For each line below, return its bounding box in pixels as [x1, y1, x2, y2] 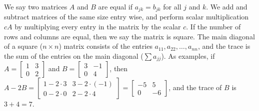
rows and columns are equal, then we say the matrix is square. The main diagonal [4, 31, 255, 41]
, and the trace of [168, 82, 222, 93]
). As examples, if [161, 50, 215, 61]
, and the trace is [197, 41, 250, 51]
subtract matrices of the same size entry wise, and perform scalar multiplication [4, 11, 249, 22]
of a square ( [4, 41, 43, 51]
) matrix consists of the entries [58, 41, 152, 51]
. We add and [206, 1, 247, 11]
